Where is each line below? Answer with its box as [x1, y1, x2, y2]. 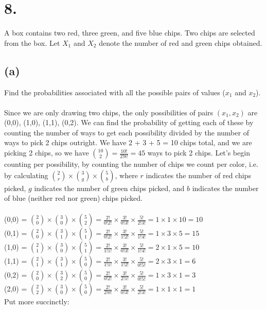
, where [115, 169, 138, 180]
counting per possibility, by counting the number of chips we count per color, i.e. [4, 159, 258, 169]
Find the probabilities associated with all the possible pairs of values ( [4, 87, 225, 97]
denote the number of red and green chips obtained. [99, 37, 262, 48]
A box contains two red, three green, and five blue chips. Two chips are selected [4, 27, 255, 38]
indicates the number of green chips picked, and [34, 182, 185, 193]
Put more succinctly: [4, 296, 69, 307]
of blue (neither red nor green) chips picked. [4, 193, 143, 203]
